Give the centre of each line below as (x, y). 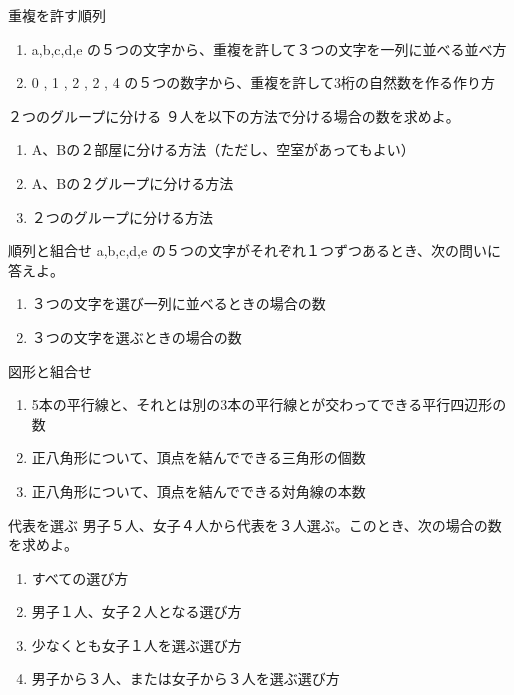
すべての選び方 (80, 577)
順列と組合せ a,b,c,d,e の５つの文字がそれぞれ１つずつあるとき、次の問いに (254, 250)
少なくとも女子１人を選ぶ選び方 (136, 644)
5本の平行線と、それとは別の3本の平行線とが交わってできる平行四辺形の (269, 404)
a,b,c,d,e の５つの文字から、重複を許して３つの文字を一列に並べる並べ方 (269, 48)
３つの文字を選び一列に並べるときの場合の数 (178, 303)
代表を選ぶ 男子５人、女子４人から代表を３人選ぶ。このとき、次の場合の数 (255, 524)
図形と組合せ (50, 370)
